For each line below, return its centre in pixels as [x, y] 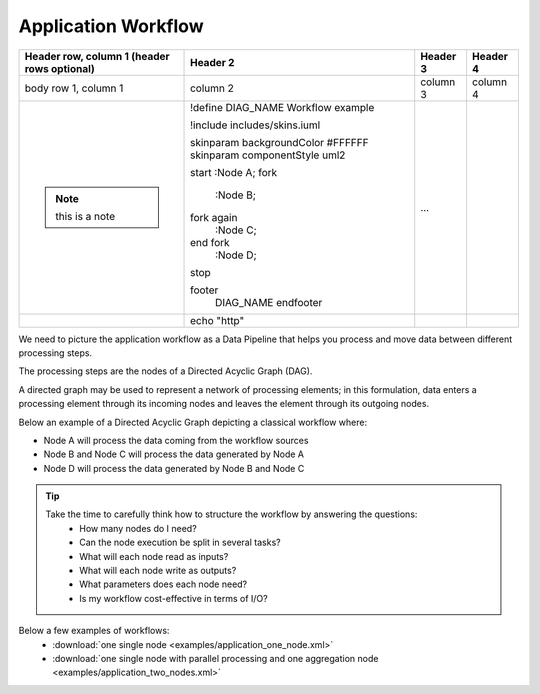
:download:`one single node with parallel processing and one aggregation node [215, 658]
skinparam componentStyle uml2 [268, 155]
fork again [214, 217]
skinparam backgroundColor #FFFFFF [279, 142]
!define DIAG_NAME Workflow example [282, 107]
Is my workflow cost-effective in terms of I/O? [174, 598]
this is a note [85, 216]
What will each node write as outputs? [158, 571]
